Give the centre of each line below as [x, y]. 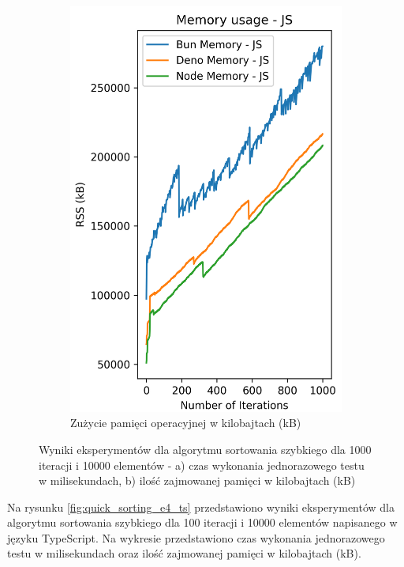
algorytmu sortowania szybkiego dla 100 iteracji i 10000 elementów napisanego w [202, 522]
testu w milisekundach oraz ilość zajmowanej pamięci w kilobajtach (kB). [184, 553]
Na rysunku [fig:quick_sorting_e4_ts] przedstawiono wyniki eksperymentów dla [201, 507]
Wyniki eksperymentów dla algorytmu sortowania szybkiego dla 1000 [205, 449]
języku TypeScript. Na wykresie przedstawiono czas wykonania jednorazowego [196, 537]
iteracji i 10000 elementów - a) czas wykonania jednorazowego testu [202, 465]
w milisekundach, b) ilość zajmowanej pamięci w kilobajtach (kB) [197, 480]
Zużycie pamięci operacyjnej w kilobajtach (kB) [186, 423]
